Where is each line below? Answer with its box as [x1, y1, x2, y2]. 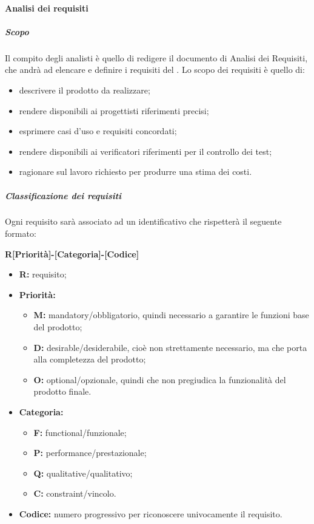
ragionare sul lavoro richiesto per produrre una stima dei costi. [19, 165, 252, 178]
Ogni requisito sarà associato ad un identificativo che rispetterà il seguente [5, 215, 282, 228]
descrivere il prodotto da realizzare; [19, 83, 150, 96]
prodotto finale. [33, 385, 92, 398]
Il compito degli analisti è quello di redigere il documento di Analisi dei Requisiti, [5, 51, 308, 64]
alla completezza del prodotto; [33, 353, 146, 366]
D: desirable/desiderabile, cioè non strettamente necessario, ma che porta [33, 341, 307, 353]
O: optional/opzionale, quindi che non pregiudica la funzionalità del [33, 373, 286, 386]
